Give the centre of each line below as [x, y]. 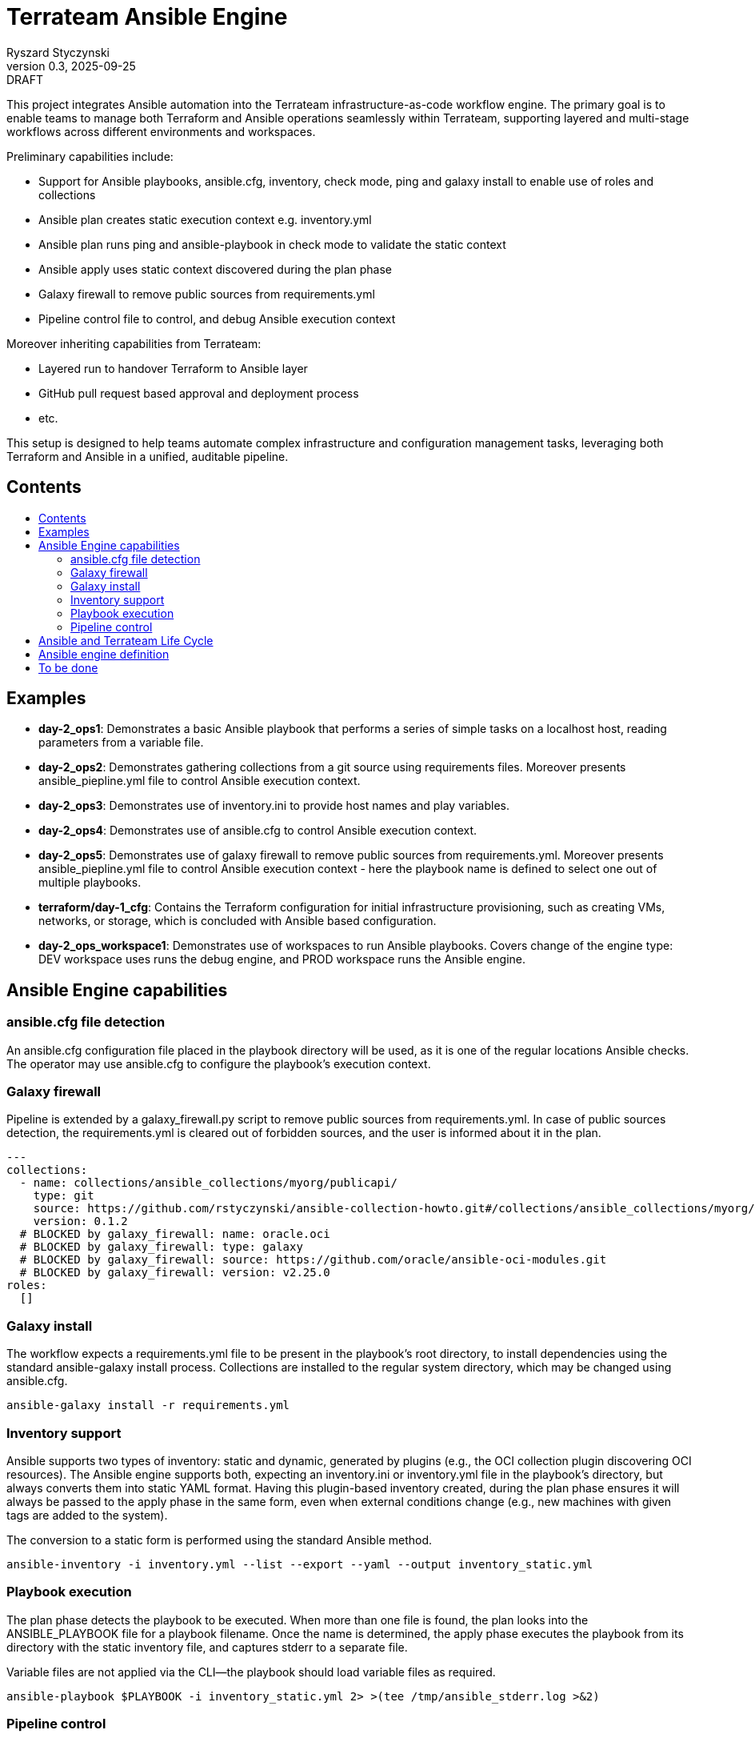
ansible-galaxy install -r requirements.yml [148, 1406]
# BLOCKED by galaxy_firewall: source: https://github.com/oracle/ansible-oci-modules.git [313, 1260]
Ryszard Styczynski [58, 52]
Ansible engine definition [104, 654]
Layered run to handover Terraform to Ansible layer [173, 368]
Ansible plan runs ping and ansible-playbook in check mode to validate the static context [272, 244]
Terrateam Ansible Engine [147, 17]
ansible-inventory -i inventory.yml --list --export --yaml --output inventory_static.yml [300, 1564]
